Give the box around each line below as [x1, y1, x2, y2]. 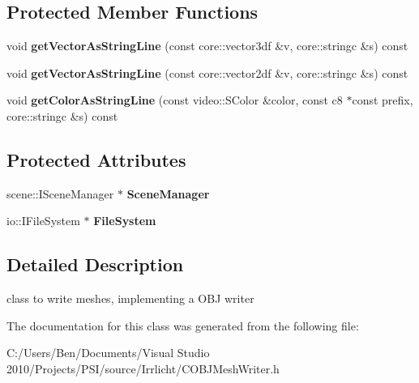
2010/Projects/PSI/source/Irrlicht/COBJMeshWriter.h [6, 360, 280, 377]
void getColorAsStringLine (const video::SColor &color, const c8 [6, 91, 343, 109]
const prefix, [352, 91, 413, 109]
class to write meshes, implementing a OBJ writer [6, 290, 254, 307]
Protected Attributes [6, 147, 186, 172]
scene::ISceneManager [6, 185, 114, 202]
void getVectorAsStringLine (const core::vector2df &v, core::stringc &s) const [6, 64, 408, 81]
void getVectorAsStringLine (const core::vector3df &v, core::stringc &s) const [6, 37, 408, 54]
